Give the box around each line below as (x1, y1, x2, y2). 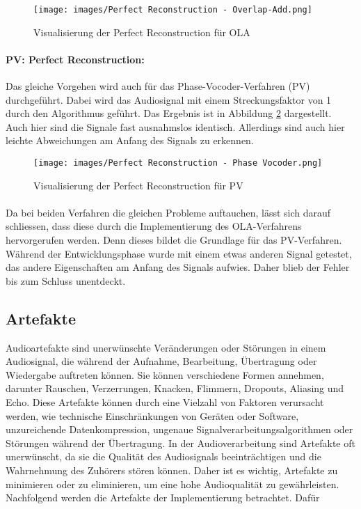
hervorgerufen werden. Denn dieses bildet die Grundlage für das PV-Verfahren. (6, 233, 342, 247)
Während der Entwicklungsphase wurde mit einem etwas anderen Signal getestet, (6, 246, 352, 260)
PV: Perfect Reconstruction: (6, 52, 145, 66)
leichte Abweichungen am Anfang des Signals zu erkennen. (6, 133, 254, 148)
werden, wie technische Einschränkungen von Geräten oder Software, (6, 408, 299, 423)
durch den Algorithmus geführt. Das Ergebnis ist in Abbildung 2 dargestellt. (6, 106, 332, 120)
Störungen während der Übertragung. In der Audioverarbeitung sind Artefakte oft (6, 435, 355, 450)
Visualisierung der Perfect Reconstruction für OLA (33, 24, 250, 39)
